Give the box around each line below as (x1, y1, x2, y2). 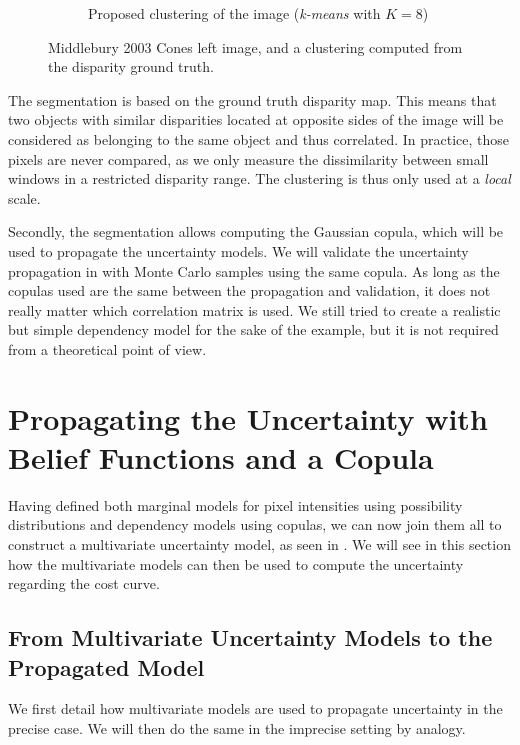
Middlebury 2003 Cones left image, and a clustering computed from (48, 36, 463, 57)
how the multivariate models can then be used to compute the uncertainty (8, 553, 464, 574)
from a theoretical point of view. (8, 338, 207, 359)
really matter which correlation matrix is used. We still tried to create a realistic (8, 299, 501, 320)
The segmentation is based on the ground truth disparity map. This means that (8, 89, 497, 110)
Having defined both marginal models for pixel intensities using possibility (8, 494, 463, 515)
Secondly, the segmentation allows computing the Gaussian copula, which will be (8, 221, 504, 242)
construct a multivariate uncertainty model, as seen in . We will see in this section (8, 534, 511, 554)
